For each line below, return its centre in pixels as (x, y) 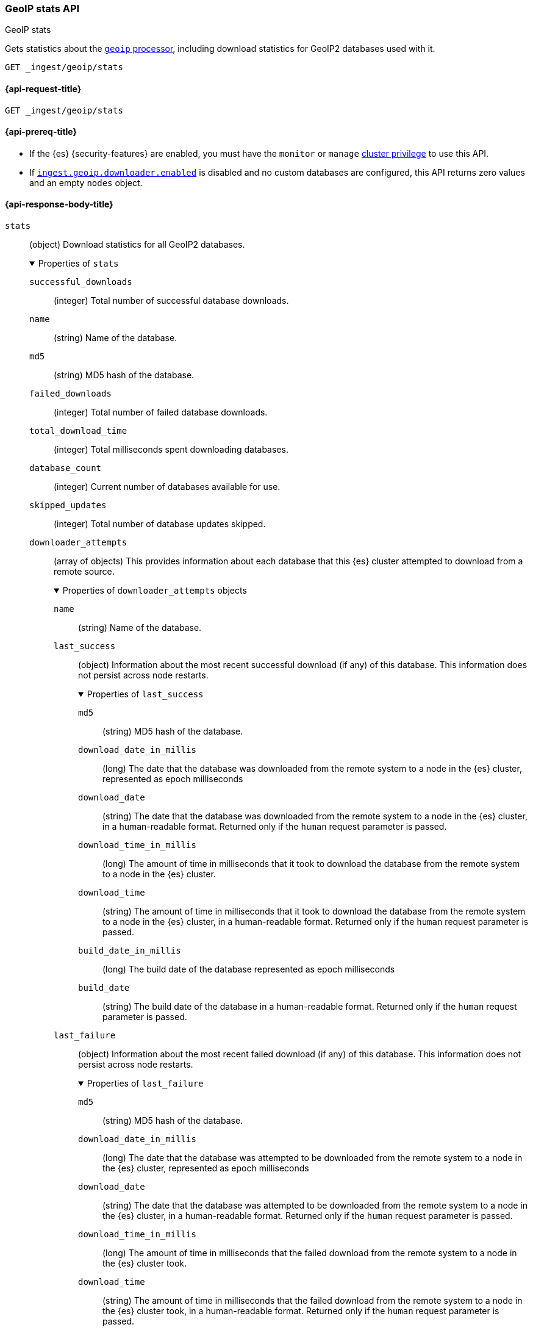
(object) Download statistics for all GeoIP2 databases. (137, 245)
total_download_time (78, 431)
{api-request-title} (43, 88)
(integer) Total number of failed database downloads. (161, 412)
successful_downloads (81, 282)
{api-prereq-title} (41, 132)
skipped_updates (68, 505)
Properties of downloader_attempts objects (155, 591)
